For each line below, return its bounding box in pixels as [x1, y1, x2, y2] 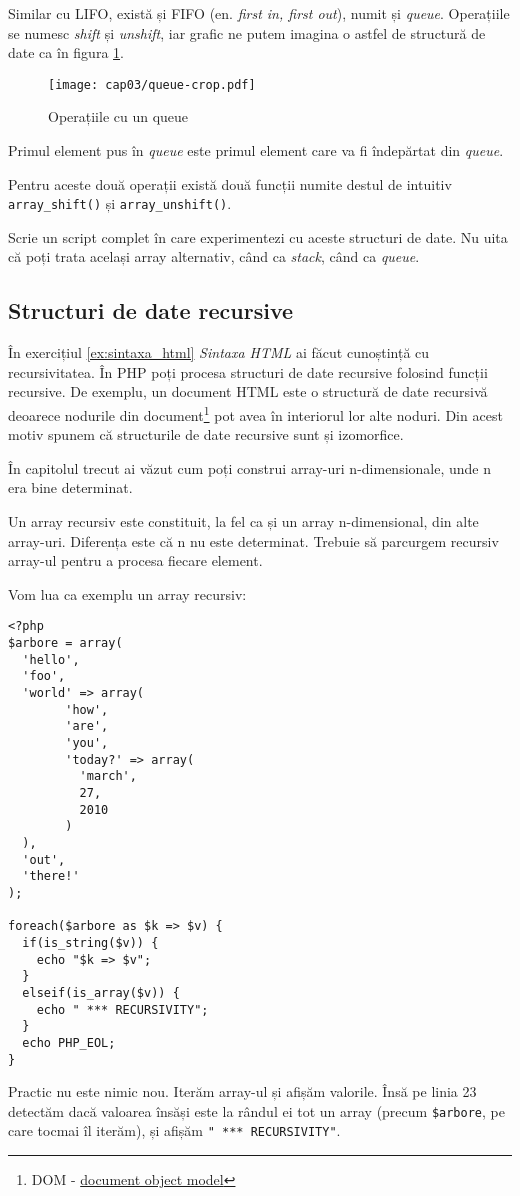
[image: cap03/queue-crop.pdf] [48, 77, 256, 92]
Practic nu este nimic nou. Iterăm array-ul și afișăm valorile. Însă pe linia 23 [8, 1081, 477, 1102]
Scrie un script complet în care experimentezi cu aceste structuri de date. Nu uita [8, 226, 508, 247]
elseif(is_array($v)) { [22, 985, 180, 1000]
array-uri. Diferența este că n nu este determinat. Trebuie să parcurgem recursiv [8, 530, 499, 551]
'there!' [22, 869, 80, 884]
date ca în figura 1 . [8, 42, 124, 63]
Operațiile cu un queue [48, 106, 189, 127]
